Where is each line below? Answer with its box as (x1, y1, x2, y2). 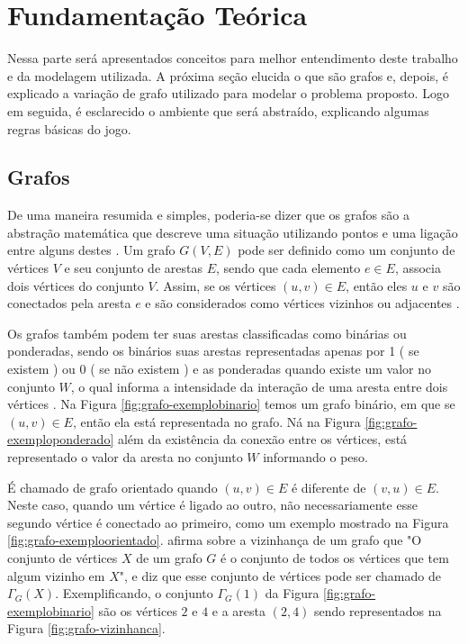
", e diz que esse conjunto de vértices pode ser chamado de (119, 566, 441, 585)
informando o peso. (263, 448, 368, 467)
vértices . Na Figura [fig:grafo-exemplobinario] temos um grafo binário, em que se (7, 395, 455, 413)
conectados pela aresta (7, 294, 131, 313)
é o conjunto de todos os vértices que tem (220, 548, 449, 567)
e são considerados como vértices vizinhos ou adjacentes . (145, 294, 460, 313)
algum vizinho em (7, 566, 105, 585)
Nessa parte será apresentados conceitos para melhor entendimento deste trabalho (7, 49, 458, 68)
